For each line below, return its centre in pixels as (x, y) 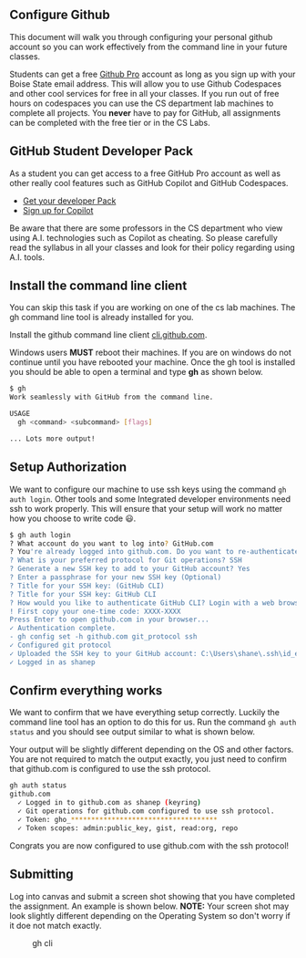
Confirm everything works (86, 691)
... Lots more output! (52, 438)
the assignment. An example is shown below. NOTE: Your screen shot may (149, 906)
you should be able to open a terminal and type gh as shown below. (137, 372)
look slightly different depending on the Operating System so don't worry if (150, 915)
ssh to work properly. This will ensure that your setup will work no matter (146, 508)
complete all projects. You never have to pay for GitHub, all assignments (145, 112)
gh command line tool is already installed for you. (102, 318)
